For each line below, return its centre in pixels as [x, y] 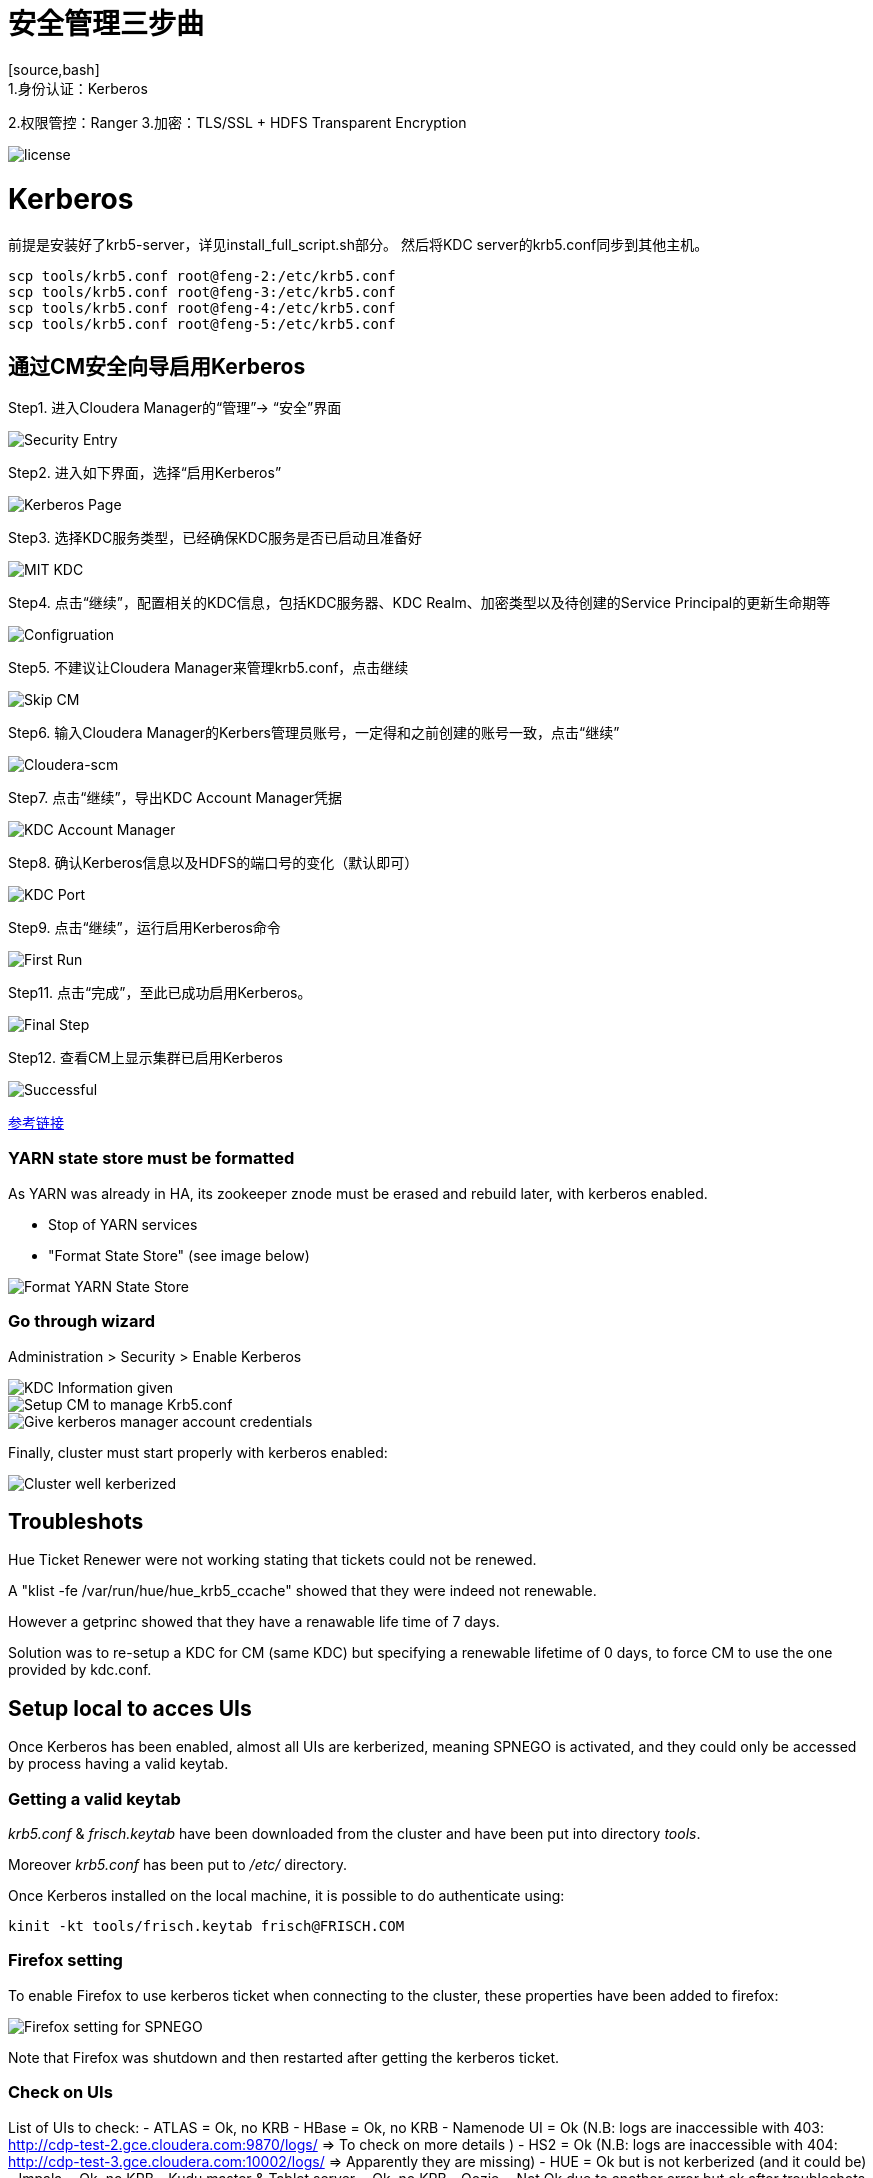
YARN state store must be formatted [151, 1158]
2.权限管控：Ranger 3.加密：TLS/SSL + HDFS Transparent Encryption [237, 122]
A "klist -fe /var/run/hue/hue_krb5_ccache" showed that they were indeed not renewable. [302, 1591]
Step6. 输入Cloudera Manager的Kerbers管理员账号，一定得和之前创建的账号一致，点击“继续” [314, 733]
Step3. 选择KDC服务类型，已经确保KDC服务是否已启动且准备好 [215, 538]
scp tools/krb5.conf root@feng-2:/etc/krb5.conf [202, 276]
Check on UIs [60, 2092]
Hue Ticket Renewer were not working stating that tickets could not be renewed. [272, 1560]
